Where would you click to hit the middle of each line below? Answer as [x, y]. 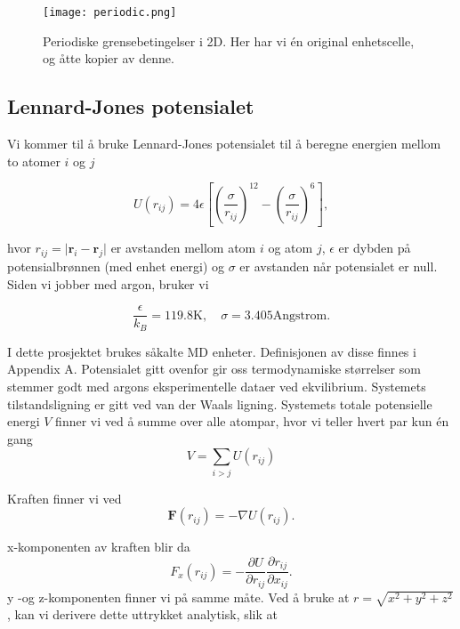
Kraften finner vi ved [65, 498]
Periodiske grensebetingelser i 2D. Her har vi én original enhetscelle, [229, 40]
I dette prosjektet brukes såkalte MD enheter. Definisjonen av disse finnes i [212, 351]
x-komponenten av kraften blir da [99, 547]
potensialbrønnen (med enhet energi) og [116, 266]
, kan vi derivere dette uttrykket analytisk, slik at [143, 614]
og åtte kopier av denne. [109, 58]
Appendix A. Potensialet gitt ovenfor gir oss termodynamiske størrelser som [214, 369]
